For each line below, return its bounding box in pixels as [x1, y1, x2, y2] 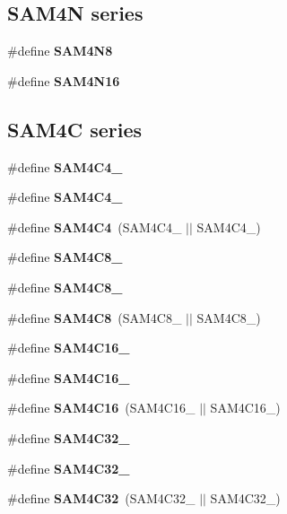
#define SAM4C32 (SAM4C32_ [7, 489, 196, 508]
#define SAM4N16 [7, 71, 120, 90]
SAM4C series [7, 115, 143, 143]
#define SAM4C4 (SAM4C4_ [7, 217, 182, 236]
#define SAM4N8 [7, 41, 113, 60]
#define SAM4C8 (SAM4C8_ [7, 308, 182, 327]
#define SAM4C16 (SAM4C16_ [7, 398, 196, 417]
